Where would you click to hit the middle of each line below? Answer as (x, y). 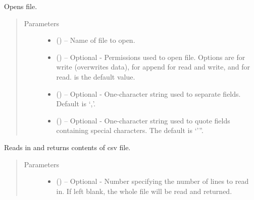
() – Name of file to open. (96, 40)
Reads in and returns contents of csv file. (67, 147)
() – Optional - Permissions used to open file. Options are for (151, 57)
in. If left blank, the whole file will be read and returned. (144, 191)
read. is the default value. (96, 76)
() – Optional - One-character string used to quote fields (143, 120)
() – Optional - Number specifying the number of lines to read (153, 181)
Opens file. (21, 6)
